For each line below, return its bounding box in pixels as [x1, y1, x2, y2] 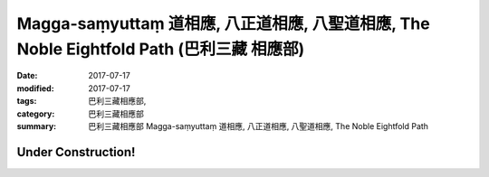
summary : [16, 120, 57, 131]
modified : [16, 82, 54, 94]
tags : [16, 96, 37, 107]
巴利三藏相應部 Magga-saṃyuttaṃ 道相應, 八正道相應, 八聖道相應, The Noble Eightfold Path [88, 120, 429, 131]
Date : [16, 70, 38, 81]
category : [16, 108, 55, 119]
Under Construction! [16, 144, 136, 160]
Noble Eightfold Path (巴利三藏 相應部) [16, 39, 305, 59]
